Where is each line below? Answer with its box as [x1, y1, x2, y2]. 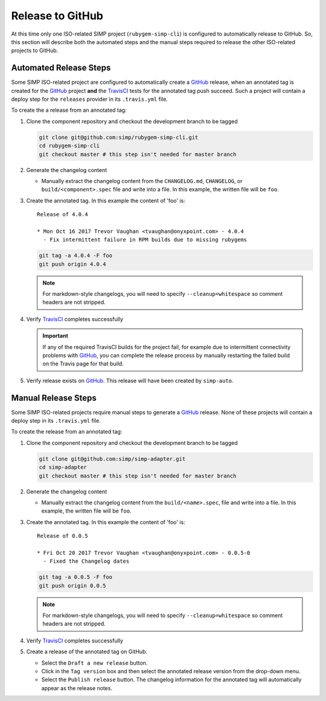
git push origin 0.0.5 [39, 582, 106, 589]
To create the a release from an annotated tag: [11, 106, 127, 114]
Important [42, 332, 69, 339]
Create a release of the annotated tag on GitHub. [26, 648, 148, 655]
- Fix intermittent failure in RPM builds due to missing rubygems [43, 236, 248, 243]
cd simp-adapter [39, 464, 88, 471]
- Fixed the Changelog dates [43, 558, 130, 565]
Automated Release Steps [11, 63, 111, 73]
